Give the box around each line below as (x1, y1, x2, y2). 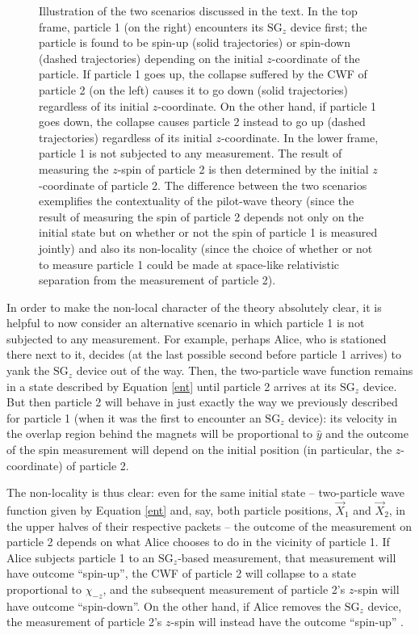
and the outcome (325, 425, 409, 442)
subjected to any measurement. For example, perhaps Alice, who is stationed (6, 330, 387, 347)
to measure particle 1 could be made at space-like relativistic (39, 255, 340, 272)
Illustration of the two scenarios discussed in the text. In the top (39, 2, 358, 19)
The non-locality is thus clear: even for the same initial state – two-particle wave (6, 484, 405, 501)
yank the (6, 362, 50, 379)
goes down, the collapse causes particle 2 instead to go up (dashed (39, 113, 366, 130)
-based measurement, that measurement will (178, 549, 396, 566)
